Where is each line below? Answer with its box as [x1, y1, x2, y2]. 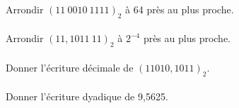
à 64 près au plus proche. [125, 2, 234, 16]
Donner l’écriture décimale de [6, 60, 134, 74]
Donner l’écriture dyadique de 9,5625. [6, 89, 168, 104]
